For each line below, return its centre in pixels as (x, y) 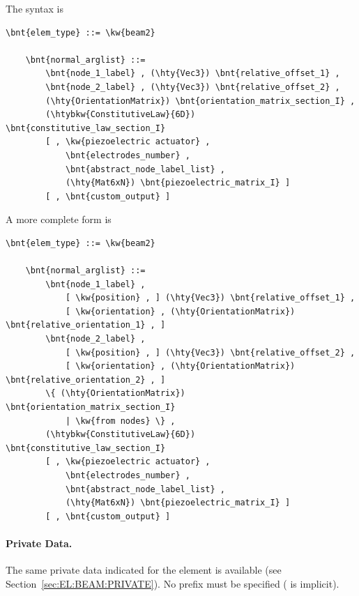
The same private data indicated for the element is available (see (144, 570)
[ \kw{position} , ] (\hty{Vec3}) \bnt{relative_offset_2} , (210, 352)
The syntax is (35, 8)
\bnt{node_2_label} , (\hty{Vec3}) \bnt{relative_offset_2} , (193, 87)
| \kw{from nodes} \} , (120, 421)
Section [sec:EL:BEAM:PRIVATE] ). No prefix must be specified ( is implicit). (173, 583)
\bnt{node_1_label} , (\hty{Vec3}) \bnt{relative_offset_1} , (193, 74)
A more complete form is (59, 219)
